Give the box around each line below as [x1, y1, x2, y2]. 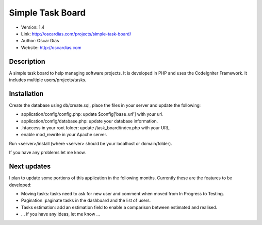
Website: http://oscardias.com [21, 44, 82, 51]
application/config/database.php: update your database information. [21, 118, 158, 124]
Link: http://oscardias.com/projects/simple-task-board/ [21, 31, 131, 36]
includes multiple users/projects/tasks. [9, 77, 87, 83]
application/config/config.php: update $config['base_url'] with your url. [21, 111, 164, 117]
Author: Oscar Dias [21, 38, 59, 44]
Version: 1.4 [21, 24, 45, 30]
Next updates [9, 162, 51, 171]
